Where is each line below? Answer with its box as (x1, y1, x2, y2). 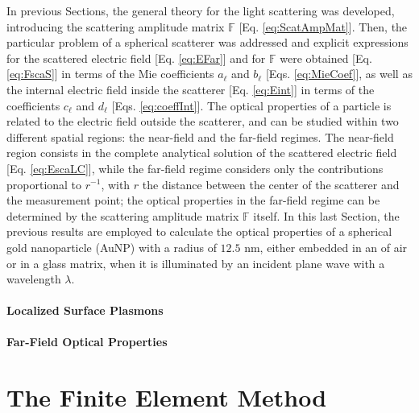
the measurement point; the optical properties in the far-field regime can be (6, 192, 380, 209)
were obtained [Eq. (280, 49, 372, 66)
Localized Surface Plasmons (6, 302, 164, 319)
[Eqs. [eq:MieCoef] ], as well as (265, 65, 413, 82)
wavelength (6, 271, 61, 287)
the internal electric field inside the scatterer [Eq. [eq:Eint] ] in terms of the (6, 81, 375, 97)
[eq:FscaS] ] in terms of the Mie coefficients (6, 65, 214, 82)
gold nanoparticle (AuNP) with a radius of (6, 238, 217, 255)
